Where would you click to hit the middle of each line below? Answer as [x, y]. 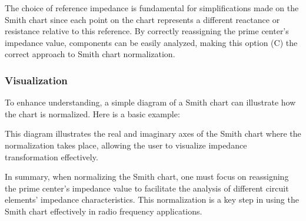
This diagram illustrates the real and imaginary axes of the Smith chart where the [153, 133]
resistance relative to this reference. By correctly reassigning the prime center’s [147, 31]
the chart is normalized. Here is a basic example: [92, 113]
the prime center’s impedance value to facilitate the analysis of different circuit [147, 188]
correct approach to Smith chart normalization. [90, 54]
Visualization [36, 80]
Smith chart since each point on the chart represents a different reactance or [142, 19]
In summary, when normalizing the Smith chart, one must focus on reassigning [147, 177]
